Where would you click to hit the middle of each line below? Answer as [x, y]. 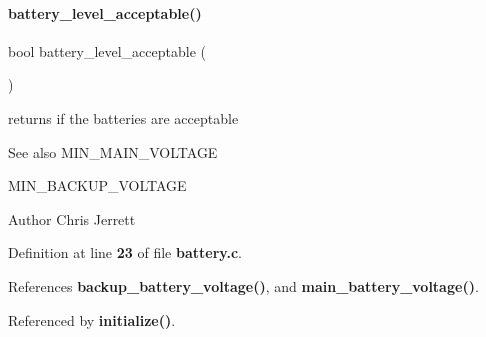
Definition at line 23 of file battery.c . [125, 252]
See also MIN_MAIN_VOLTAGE [113, 151]
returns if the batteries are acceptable [123, 117]
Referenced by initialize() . [92, 319]
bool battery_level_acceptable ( [107, 50]
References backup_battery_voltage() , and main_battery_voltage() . [243, 285]
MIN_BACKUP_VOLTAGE [97, 185]
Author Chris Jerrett [72, 218]
